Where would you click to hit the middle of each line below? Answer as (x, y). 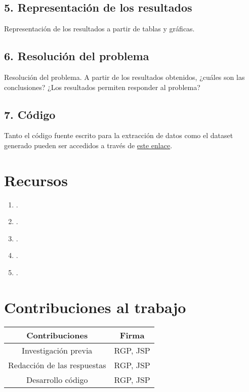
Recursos (36, 180)
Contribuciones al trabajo (95, 307)
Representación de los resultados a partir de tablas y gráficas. (99, 29)
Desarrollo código (57, 379)
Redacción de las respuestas (57, 365)
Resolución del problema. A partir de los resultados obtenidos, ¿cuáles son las (124, 77)
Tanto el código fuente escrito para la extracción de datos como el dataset (119, 135)
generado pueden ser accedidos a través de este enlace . (88, 145)
